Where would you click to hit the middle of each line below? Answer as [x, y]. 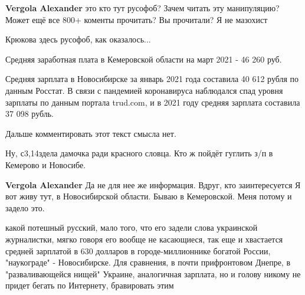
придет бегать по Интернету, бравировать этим [90, 285]
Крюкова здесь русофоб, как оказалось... [78, 39]
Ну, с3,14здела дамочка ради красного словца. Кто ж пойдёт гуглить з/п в [139, 153]
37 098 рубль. [29, 114]
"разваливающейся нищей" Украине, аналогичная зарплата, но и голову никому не [153, 273]
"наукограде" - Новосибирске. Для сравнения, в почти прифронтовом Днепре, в [148, 262]
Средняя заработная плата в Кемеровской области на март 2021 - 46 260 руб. [144, 59]
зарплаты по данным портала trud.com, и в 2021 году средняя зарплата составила [153, 102]
